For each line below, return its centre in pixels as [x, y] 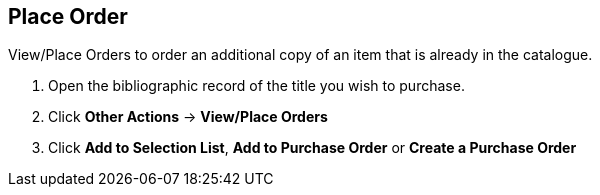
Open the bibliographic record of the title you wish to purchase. [256, 86]
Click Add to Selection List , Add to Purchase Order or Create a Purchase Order [312, 148]
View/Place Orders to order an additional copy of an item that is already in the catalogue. [300, 55]
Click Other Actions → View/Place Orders [188, 117]
